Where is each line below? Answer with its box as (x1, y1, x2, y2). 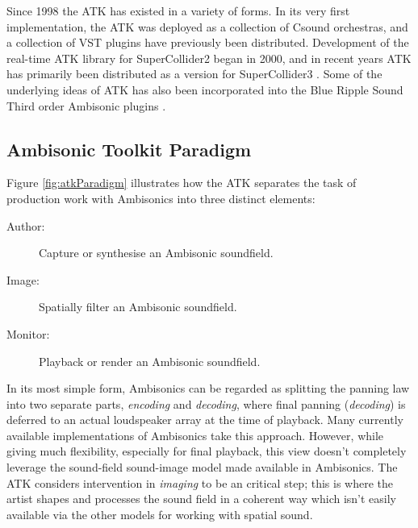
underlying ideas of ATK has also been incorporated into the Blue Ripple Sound (6, 81, 403, 98)
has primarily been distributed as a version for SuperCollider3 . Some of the (6, 65, 382, 82)
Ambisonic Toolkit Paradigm (6, 136, 252, 161)
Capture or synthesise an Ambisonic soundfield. (39, 244, 274, 261)
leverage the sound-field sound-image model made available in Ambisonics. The (6, 459, 398, 476)
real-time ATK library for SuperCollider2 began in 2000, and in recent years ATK (6, 49, 412, 66)
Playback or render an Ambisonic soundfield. (39, 352, 261, 369)
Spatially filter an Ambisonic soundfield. (39, 298, 237, 315)
